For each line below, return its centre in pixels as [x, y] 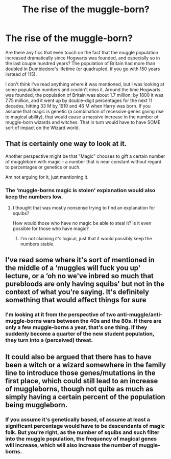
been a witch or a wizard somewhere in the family [86, 365]
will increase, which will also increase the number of [71, 445]
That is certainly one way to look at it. [66, 144]
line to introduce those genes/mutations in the [80, 373]
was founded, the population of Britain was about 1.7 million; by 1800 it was [84, 95]
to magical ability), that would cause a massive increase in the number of [82, 117]
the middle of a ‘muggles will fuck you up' [73, 268]
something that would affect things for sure [76, 300]
